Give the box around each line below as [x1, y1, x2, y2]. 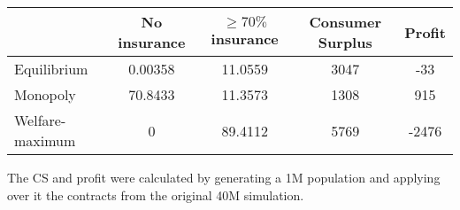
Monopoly [14, 84, 76, 105]
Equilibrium [14, 58, 88, 79]
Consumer [309, 12, 382, 32]
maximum [14, 130, 76, 151]
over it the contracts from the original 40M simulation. [7, 185, 304, 204]
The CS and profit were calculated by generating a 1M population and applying [7, 168, 441, 186]
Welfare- [14, 110, 66, 130]
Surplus [318, 32, 372, 52]
